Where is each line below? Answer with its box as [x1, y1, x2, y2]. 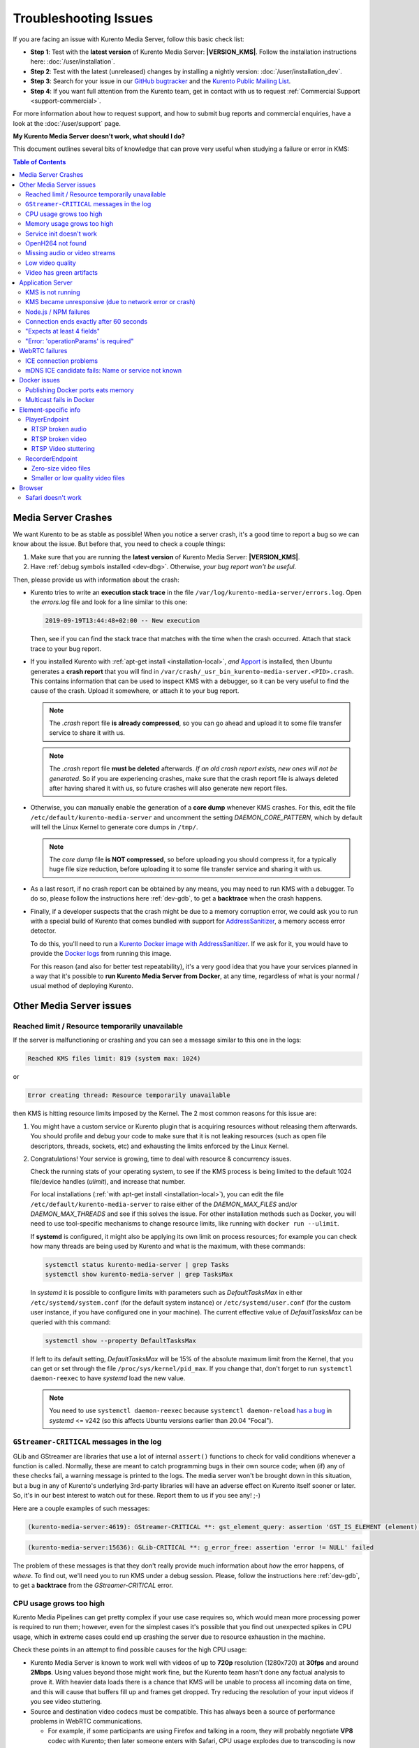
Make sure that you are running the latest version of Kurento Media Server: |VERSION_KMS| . [30, 552, 300, 561]
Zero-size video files [31, 464, 91, 472]
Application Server [19, 278, 73, 287]
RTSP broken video [31, 434, 87, 443]
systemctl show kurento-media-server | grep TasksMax [45, 1270, 233, 1279]
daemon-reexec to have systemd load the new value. [30, 1374, 186, 1382]
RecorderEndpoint [25, 454, 78, 463]
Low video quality [25, 259, 76, 267]
